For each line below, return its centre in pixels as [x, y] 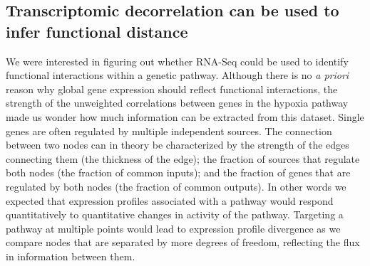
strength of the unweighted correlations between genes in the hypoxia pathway [177, 103]
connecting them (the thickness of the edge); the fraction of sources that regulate [183, 158]
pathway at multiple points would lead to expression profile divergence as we [173, 228]
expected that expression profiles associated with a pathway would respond [170, 200]
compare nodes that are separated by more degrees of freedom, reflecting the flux [183, 242]
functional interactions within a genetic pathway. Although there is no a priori [178, 75]
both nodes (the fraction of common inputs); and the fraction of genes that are [178, 172]
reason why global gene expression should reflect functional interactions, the [172, 89]
